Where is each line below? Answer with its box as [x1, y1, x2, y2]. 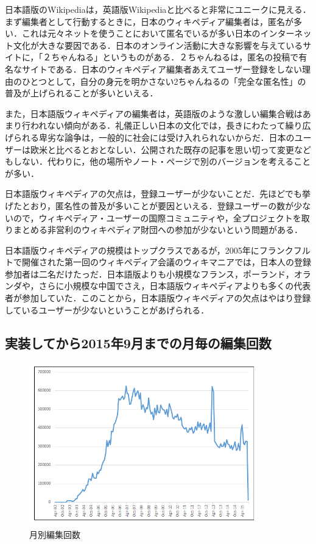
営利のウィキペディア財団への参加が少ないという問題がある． [55, 223, 303, 236]
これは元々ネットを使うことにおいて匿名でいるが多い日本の [21, 27, 261, 40]
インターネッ [260, 27, 312, 40]
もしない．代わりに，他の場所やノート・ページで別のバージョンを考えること [5, 155, 311, 168]
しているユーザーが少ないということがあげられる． [5, 303, 209, 316]
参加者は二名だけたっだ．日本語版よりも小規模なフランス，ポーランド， [5, 267, 294, 280]
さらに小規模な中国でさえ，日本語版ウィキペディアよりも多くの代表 [38, 279, 311, 292]
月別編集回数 [29, 528, 80, 540]
